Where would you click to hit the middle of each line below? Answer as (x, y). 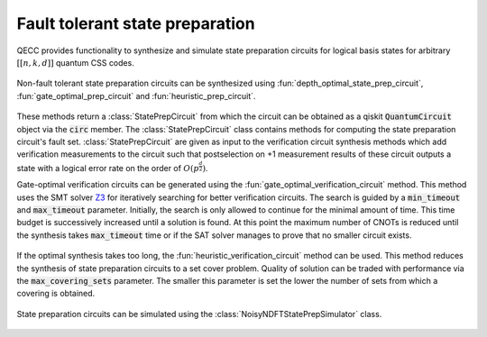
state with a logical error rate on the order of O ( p (108, 168)
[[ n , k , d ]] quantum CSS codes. (75, 62)
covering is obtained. (56, 294)
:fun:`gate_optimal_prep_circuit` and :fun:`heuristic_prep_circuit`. (136, 96)
